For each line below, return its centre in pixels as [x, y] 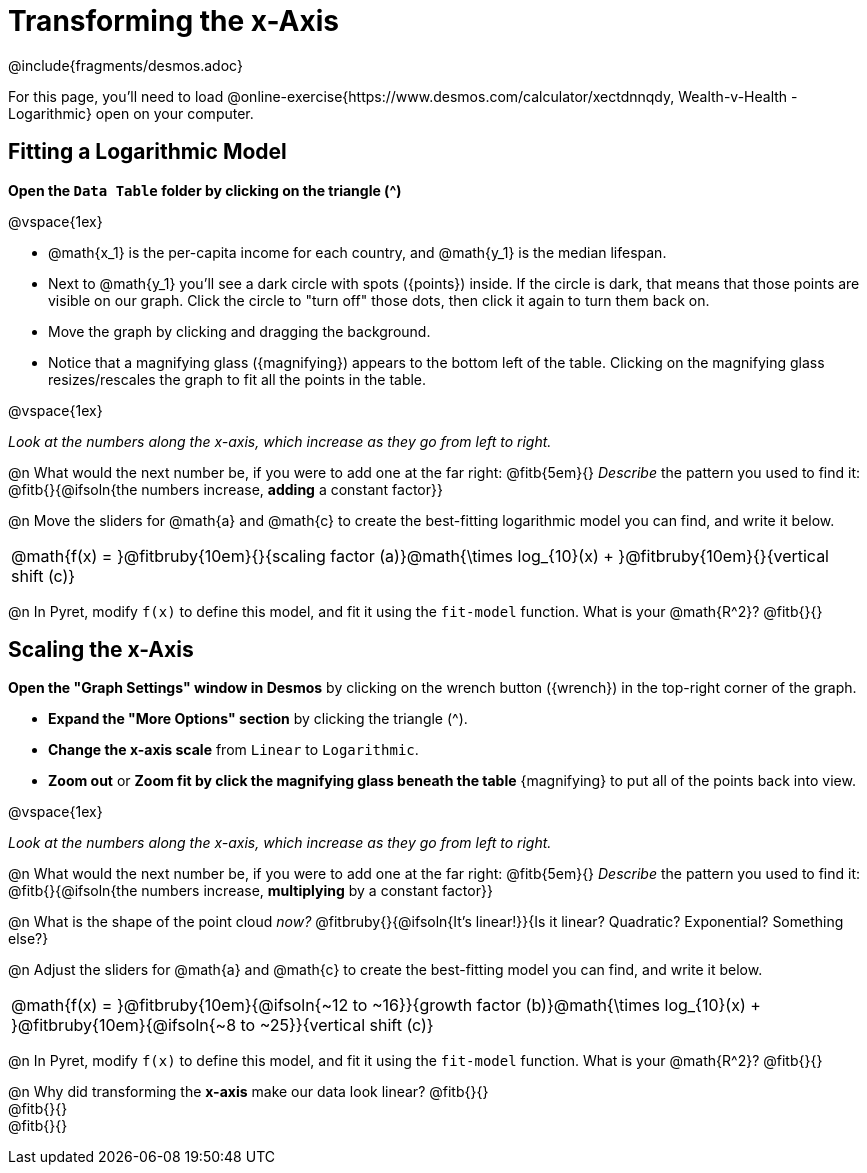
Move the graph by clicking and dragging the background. [239, 331]
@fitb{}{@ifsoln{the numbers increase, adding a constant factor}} [225, 489]
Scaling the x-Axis [101, 650]
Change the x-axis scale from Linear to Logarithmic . [233, 750]
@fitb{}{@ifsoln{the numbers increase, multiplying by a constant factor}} [250, 891]
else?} [28, 939]
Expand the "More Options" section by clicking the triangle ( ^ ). [258, 719]
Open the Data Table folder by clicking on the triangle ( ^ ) [205, 190]
